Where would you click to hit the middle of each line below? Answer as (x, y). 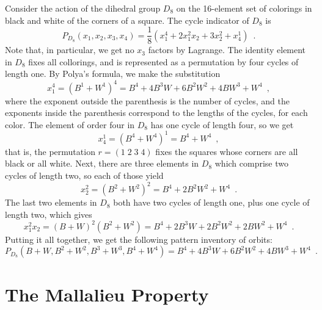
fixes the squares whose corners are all (227, 151)
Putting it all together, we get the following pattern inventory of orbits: (139, 239)
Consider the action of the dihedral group (83, 8)
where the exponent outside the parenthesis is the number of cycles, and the (147, 100)
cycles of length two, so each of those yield (84, 175)
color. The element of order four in (70, 124)
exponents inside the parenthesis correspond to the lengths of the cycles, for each (156, 113)
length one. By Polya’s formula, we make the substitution (113, 74)
